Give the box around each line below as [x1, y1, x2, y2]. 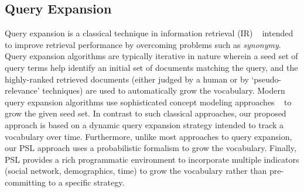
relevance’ [5, 84, 40, 97]
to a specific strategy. [48, 176, 125, 188]
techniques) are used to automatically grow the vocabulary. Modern [42, 84, 285, 97]
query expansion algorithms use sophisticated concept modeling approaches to [5, 95, 292, 108]
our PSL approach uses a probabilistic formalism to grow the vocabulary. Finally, [5, 142, 296, 154]
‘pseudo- [251, 73, 282, 85]
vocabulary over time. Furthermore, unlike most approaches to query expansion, [5, 130, 292, 142]
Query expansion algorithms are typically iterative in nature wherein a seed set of [5, 50, 298, 62]
